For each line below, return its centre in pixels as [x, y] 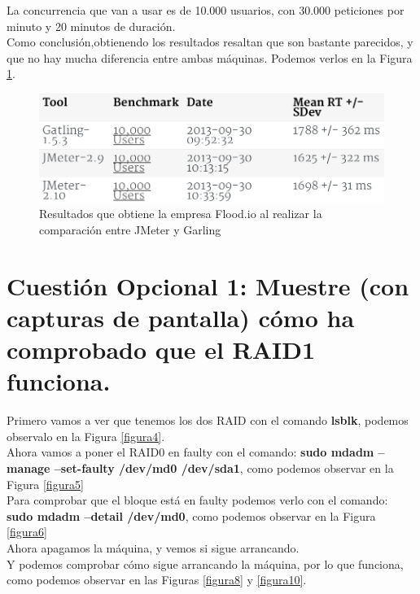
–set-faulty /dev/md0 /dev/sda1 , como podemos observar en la [224, 468]
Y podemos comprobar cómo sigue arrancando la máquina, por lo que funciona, [205, 563]
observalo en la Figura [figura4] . [86, 436]
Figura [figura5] [45, 484]
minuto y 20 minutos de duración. [91, 26]
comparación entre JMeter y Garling [130, 229]
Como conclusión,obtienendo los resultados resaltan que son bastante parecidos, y [210, 42]
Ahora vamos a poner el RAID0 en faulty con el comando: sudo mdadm [190, 452]
